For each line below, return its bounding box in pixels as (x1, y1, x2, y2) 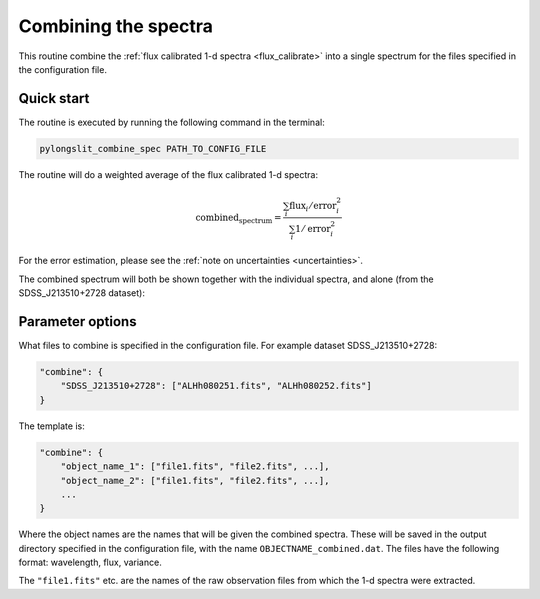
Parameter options (18, 313, 137, 330)
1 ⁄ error (295, 223, 331, 235)
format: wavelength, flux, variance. (18, 556, 162, 569)
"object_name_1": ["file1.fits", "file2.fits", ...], (60, 461, 330, 472)
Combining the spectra (18, 15, 214, 37)
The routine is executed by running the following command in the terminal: (18, 116, 325, 128)
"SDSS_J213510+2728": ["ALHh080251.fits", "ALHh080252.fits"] (60, 380, 372, 392)
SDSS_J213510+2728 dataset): (18, 287, 145, 299)
